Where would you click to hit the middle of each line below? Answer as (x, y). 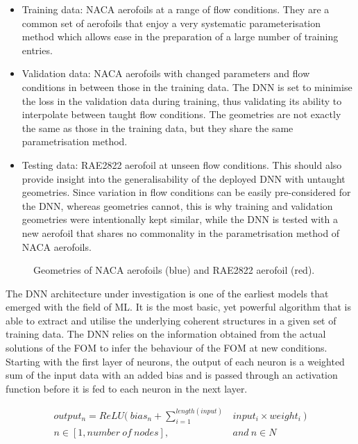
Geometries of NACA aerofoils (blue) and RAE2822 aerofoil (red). (174, 270)
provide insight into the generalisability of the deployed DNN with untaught (184, 178)
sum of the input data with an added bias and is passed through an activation (172, 375)
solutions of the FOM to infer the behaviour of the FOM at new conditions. (167, 348)
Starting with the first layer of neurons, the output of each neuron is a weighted (175, 361)
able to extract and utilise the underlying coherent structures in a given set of (171, 320)
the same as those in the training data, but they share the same (157, 128)
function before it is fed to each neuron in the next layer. (127, 388)
